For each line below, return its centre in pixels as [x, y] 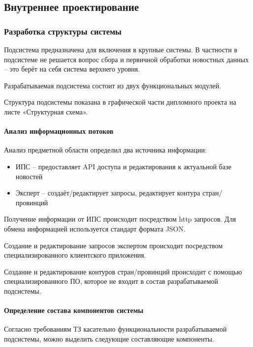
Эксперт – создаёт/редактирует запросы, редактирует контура [108, 193]
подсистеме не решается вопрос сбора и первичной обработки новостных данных [126, 59]
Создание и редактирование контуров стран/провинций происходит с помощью [123, 271]
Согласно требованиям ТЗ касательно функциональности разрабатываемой [115, 329]
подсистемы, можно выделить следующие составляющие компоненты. [109, 338]
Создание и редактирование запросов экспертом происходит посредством [113, 245]
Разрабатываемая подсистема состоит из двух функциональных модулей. [113, 85]
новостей [29, 176]
